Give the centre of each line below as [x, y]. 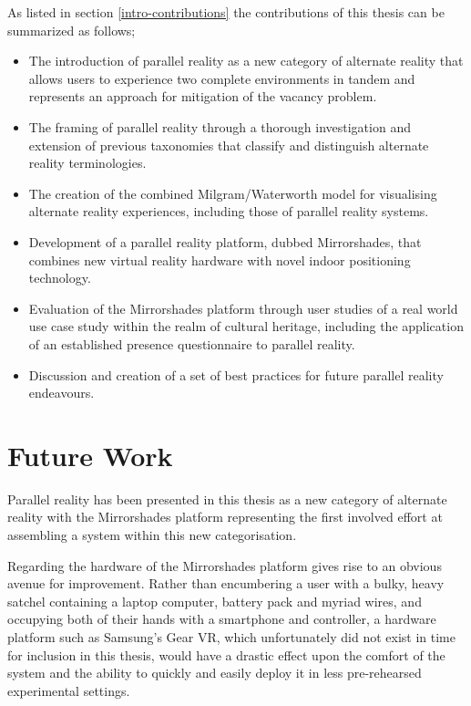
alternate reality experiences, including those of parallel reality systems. [229, 211]
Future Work [90, 455]
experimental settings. [69, 690]
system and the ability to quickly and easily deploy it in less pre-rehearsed [215, 673]
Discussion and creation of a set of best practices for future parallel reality [236, 374]
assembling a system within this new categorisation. [152, 535]
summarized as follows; [72, 30]
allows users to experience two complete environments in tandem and [222, 78]
